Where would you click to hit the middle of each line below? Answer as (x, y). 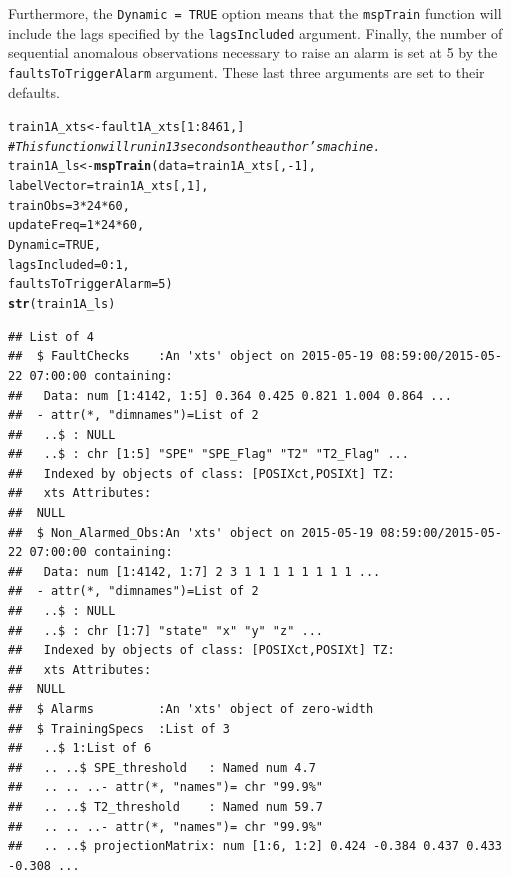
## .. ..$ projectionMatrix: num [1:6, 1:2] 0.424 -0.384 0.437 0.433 (255, 846)
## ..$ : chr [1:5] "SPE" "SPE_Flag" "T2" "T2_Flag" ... (208, 454)
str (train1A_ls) (62, 304)
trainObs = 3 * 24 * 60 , (69, 205)
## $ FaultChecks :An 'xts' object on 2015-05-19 (191, 356)
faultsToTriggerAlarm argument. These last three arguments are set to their (246, 71)
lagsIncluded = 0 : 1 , (69, 264)
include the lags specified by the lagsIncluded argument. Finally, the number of (255, 32)
